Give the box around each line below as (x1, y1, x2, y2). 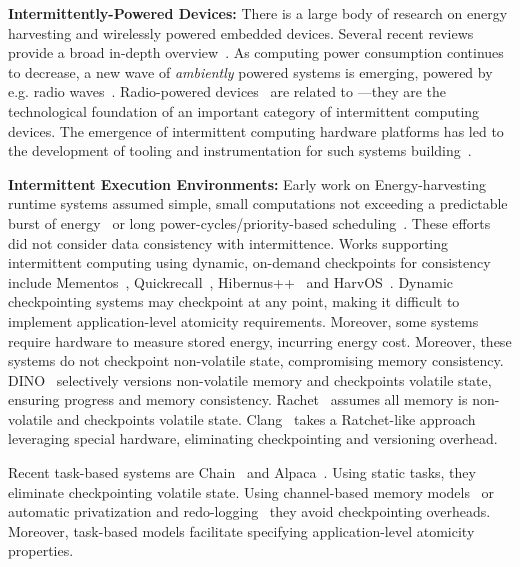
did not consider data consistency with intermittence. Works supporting (8, 232, 449, 253)
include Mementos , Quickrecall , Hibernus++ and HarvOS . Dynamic (8, 271, 454, 292)
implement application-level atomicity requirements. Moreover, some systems (8, 310, 479, 331)
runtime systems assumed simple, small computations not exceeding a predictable (8, 193, 508, 214)
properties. (8, 540, 74, 561)
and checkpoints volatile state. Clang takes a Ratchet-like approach (56, 408, 476, 429)
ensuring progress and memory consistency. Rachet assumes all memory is (8, 389, 468, 410)
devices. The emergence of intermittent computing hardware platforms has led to (8, 120, 504, 141)
